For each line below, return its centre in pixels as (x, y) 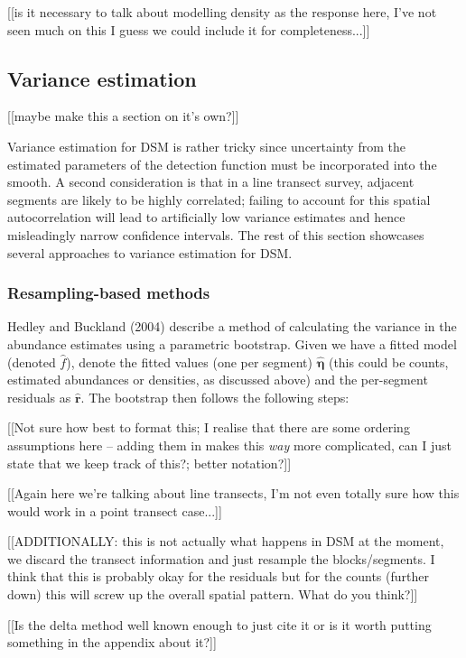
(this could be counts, (388, 361)
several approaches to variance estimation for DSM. (150, 252)
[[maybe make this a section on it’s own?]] (123, 116)
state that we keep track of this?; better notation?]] (149, 463)
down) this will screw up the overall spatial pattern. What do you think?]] (213, 594)
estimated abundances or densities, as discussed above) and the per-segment (218, 380)
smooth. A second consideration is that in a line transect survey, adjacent (211, 182)
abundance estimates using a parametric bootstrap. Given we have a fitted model (232, 343)
